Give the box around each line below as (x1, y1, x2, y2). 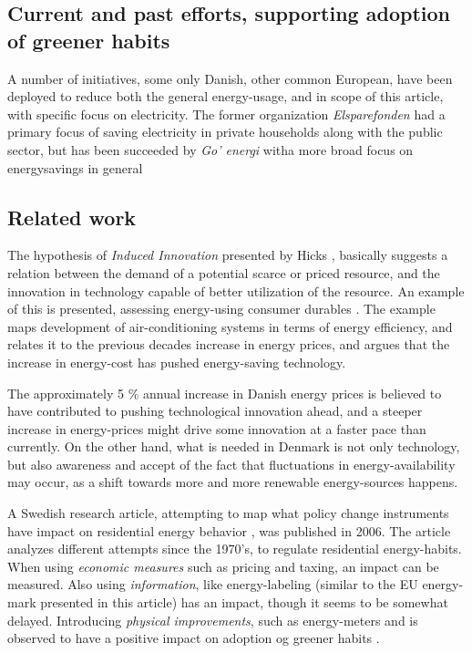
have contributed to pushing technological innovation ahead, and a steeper (7, 401, 423, 420)
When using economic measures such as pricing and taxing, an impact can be (7, 556, 439, 575)
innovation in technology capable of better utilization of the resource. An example (7, 281, 465, 300)
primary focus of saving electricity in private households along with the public (7, 122, 443, 141)
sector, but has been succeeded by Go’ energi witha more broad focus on (7, 140, 414, 159)
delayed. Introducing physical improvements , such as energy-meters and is (7, 610, 418, 629)
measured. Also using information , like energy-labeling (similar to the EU (7, 575, 418, 594)
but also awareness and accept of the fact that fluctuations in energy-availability (7, 454, 456, 473)
